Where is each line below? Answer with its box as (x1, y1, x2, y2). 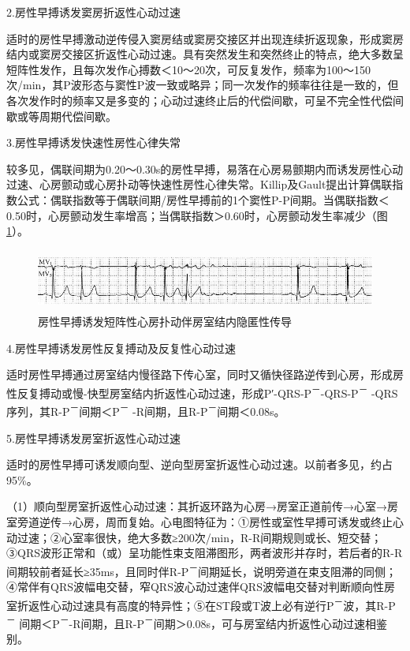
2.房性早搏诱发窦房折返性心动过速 (6, 4, 181, 20)
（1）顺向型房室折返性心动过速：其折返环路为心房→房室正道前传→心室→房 (6, 498, 398, 514)
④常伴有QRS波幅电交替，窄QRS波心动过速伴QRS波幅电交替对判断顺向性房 (6, 578, 395, 594)
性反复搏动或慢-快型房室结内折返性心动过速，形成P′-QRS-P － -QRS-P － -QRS (6, 383, 398, 401)
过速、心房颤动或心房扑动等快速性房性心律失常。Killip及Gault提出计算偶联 (6, 176, 393, 193)
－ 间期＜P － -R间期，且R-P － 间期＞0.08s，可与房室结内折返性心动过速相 (6, 612, 377, 631)
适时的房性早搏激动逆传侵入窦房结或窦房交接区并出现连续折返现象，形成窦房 (6, 30, 404, 47)
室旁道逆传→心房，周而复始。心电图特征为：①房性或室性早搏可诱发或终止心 (6, 513, 404, 529)
